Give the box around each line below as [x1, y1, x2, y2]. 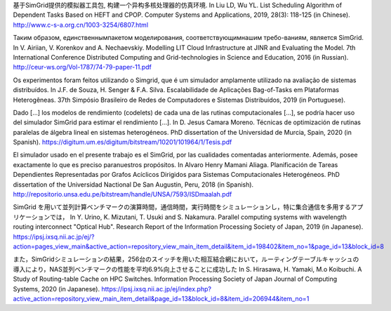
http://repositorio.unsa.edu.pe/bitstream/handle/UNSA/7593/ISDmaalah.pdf [13, 190, 232, 199]
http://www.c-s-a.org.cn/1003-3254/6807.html [13, 20, 149, 29]
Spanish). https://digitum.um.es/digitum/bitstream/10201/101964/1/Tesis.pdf [13, 138, 232, 147]
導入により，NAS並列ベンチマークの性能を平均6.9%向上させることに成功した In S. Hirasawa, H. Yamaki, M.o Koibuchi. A [13, 265, 362, 273]
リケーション [13, 213, 51, 221]
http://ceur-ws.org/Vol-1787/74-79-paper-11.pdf [13, 63, 152, 72]
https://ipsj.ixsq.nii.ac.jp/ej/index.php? [101, 284, 212, 293]
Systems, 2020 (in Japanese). [13, 284, 100, 293]
